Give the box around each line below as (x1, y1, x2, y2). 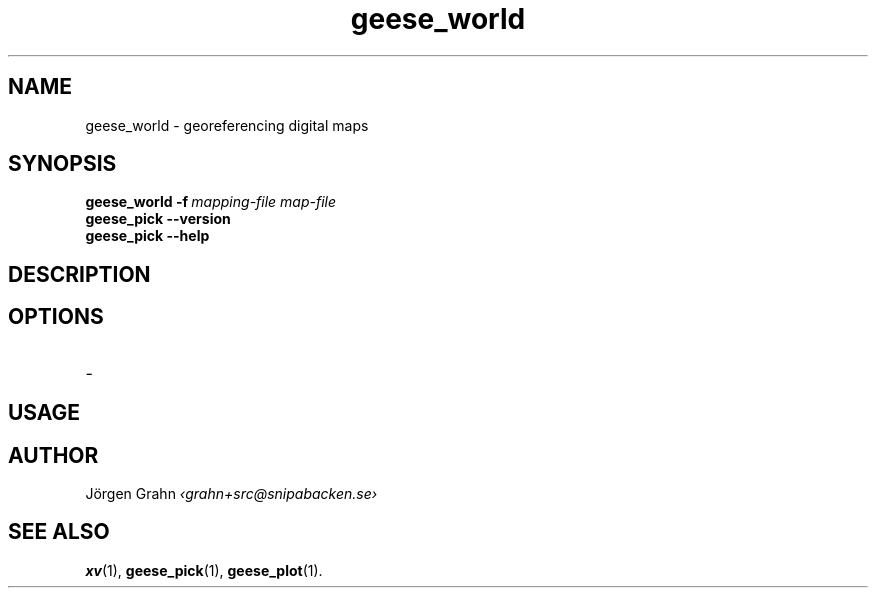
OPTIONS (8, 304, 104, 330)
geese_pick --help (85, 227, 210, 245)
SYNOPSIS (8, 151, 117, 177)
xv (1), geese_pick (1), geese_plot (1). (85, 561, 323, 579)
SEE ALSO (8, 519, 110, 545)
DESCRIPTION (8, 261, 151, 287)
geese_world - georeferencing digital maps (85, 116, 369, 134)
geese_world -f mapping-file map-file (85, 193, 337, 211)
